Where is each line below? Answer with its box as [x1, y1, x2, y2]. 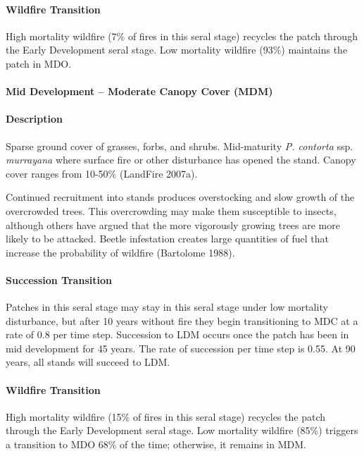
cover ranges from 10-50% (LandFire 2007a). [6, 166, 198, 180]
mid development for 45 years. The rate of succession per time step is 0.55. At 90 [6, 340, 356, 355]
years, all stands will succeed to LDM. [6, 355, 170, 369]
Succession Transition [6, 272, 112, 287]
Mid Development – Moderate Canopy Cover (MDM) [6, 84, 273, 99]
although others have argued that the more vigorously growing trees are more [6, 217, 340, 232]
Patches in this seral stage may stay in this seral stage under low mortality [6, 300, 328, 314]
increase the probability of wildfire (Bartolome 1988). [6, 245, 235, 259]
